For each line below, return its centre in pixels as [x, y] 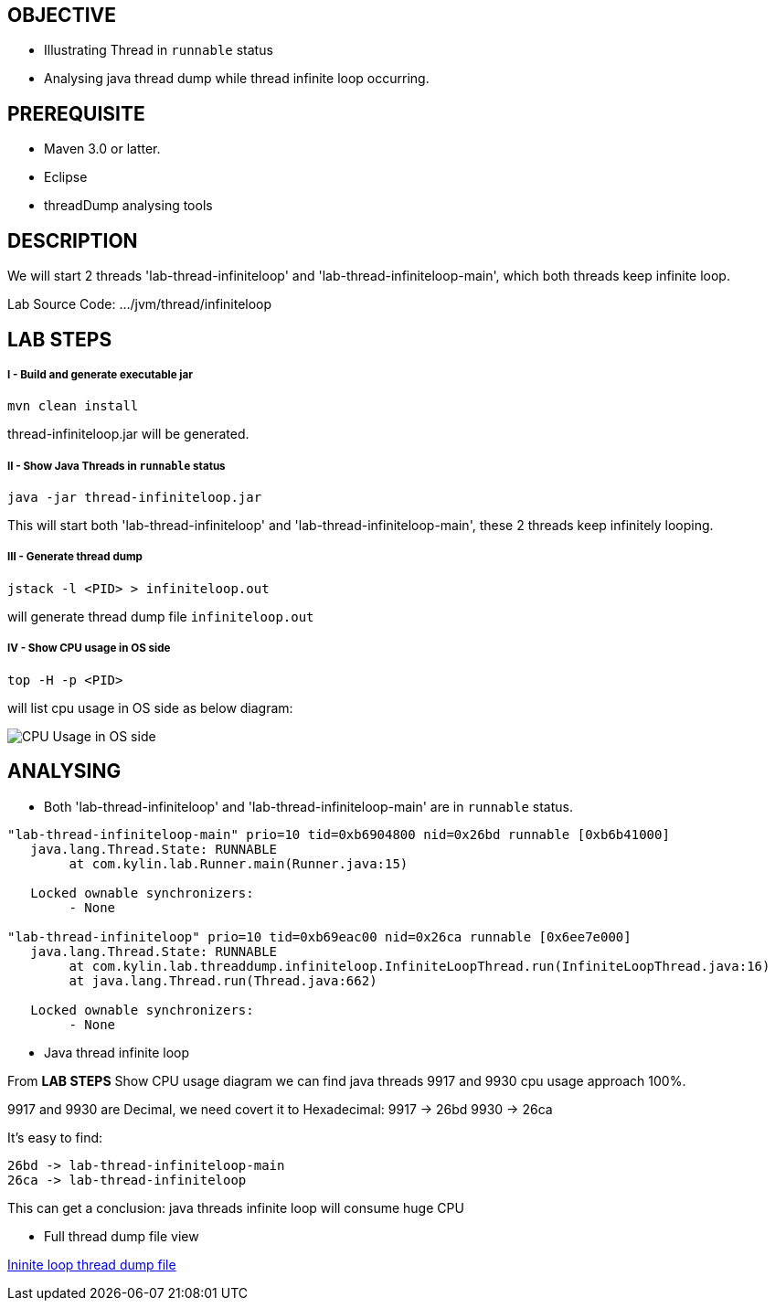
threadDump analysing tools [128, 206]
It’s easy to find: [55, 1137]
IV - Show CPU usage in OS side [89, 649]
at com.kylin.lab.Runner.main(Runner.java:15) [239, 863]
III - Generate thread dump [75, 557]
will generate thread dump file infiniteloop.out [161, 616]
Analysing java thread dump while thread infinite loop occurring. [237, 79]
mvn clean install [73, 406]
